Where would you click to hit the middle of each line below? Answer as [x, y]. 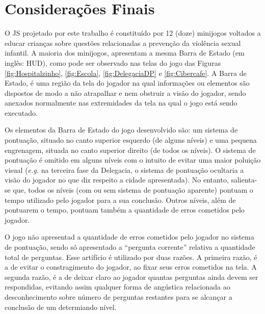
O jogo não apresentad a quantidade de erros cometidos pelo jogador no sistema [129, 237]
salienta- [244, 180]
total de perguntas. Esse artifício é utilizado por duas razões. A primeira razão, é [131, 257]
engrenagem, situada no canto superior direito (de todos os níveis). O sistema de [130, 150]
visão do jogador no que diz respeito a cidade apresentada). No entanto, [117, 180]
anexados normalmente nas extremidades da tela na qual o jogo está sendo [121, 103]
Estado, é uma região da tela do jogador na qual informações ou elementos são [127, 83]
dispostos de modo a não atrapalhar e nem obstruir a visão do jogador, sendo [125, 93]
